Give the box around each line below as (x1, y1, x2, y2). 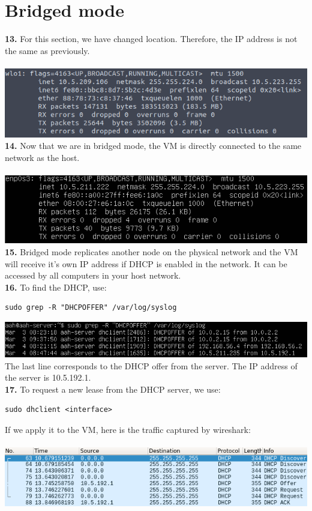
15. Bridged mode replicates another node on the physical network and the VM (5, 246, 298, 258)
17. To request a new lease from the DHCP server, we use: (5, 382, 221, 395)
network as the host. (5, 151, 80, 164)
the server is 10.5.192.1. (5, 371, 91, 384)
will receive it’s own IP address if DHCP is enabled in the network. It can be (5, 257, 287, 270)
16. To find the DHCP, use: (5, 280, 107, 293)
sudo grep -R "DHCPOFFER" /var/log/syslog (5, 303, 177, 312)
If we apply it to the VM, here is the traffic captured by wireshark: (5, 423, 251, 435)
